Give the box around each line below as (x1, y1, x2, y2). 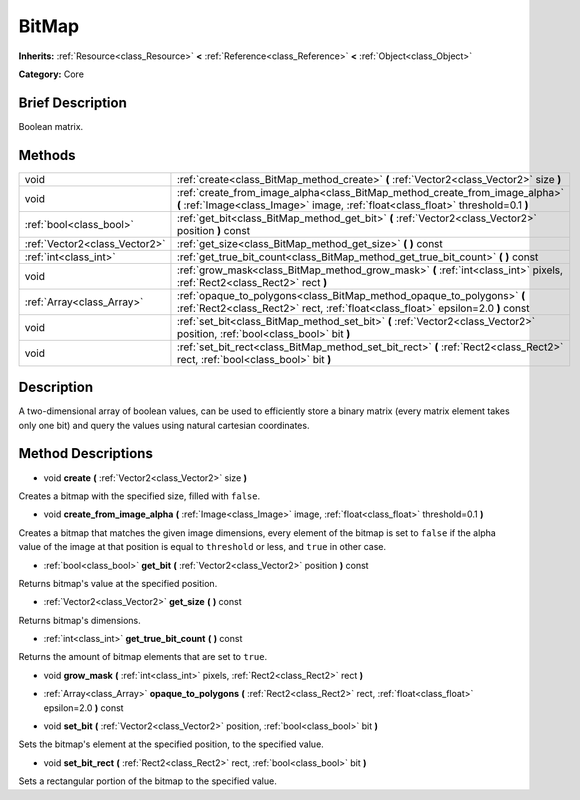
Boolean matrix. (18, 120, 84, 132)
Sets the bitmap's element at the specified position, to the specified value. (18, 738, 324, 750)
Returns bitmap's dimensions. (18, 614, 142, 626)
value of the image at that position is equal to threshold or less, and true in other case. (18, 541, 387, 553)
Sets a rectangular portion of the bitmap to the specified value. (18, 775, 277, 787)
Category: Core (18, 68, 85, 80)
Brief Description (18, 94, 127, 111)
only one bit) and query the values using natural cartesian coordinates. (18, 419, 310, 431)
